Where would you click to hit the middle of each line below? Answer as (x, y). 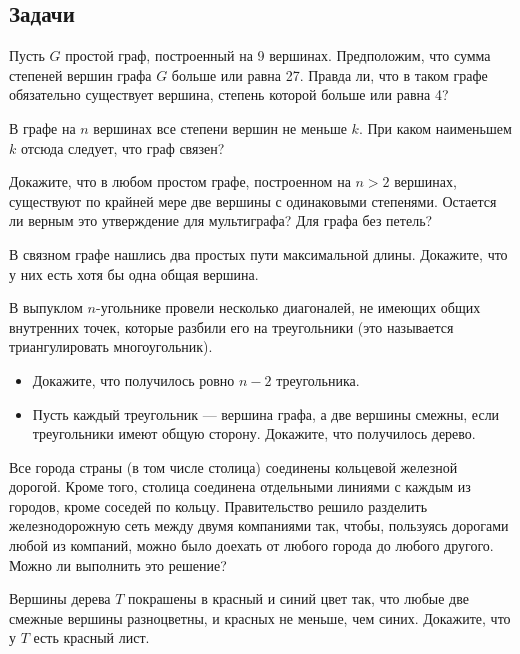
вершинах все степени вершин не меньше (220, 127)
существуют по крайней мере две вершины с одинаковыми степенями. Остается (253, 200)
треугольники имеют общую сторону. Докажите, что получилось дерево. (254, 433)
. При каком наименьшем (435, 127)
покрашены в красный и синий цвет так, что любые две (298, 598)
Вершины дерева (60, 598)
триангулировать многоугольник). (111, 346)
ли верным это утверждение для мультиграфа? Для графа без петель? (221, 220)
